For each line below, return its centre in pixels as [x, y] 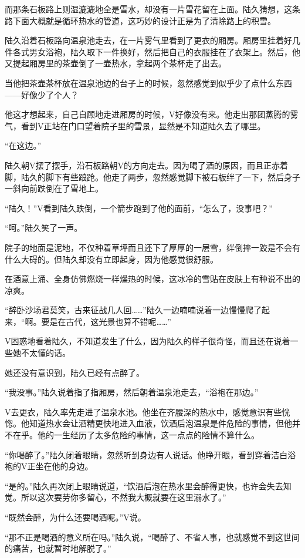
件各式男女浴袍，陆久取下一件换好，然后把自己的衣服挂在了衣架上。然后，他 [152, 51]
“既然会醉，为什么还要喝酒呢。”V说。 [75, 517]
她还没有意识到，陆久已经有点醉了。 [74, 372]
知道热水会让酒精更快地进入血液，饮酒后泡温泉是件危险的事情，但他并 [165, 423]
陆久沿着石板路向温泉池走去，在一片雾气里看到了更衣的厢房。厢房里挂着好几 [152, 40]
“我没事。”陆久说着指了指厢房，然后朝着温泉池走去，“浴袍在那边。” [132, 392]
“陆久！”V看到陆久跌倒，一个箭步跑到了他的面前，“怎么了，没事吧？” [139, 208]
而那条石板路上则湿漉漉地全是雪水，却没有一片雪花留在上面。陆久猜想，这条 [152, 9]
